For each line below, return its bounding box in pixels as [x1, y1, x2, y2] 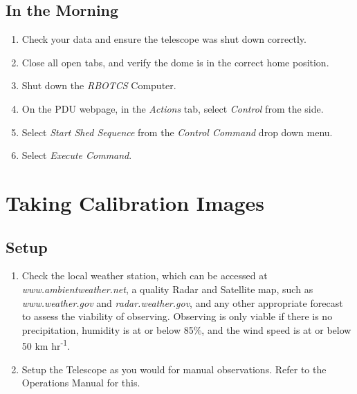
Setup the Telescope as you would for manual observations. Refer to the [21, 362, 327, 376]
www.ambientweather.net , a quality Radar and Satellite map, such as [21, 281, 313, 296]
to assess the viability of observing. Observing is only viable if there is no [21, 309, 333, 323]
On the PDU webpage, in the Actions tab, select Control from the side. [21, 101, 324, 115]
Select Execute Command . [21, 148, 132, 162]
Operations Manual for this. [21, 375, 140, 390]
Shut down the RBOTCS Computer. [21, 78, 176, 93]
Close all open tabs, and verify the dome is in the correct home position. [21, 55, 329, 69]
